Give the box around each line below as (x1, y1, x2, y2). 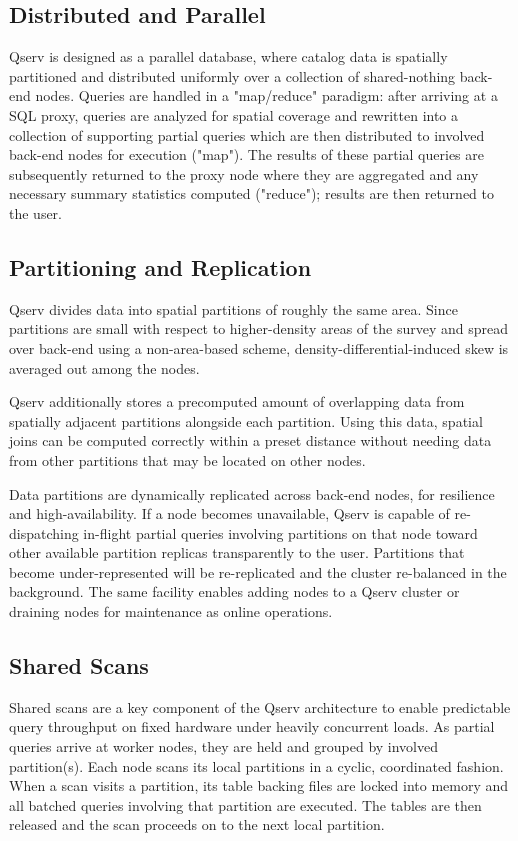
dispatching (9, 522, 79, 543)
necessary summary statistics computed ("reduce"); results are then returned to (9, 183, 494, 204)
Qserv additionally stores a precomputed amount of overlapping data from (9, 391, 465, 412)
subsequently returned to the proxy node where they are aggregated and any (9, 163, 479, 184)
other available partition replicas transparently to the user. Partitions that (9, 542, 465, 563)
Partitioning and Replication (9, 251, 312, 282)
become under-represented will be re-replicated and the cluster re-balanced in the (9, 561, 507, 582)
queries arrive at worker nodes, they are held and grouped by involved (9, 736, 439, 757)
